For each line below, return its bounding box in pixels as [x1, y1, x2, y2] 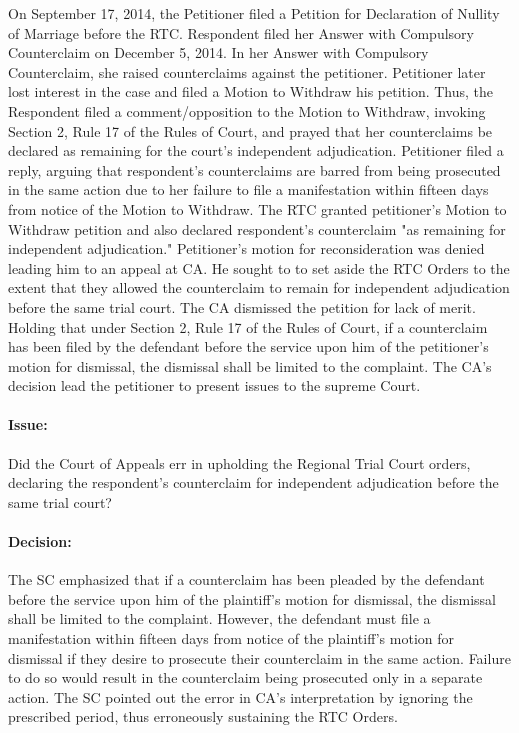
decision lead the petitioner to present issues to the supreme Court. [8, 375, 421, 396]
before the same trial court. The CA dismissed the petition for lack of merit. [8, 296, 476, 317]
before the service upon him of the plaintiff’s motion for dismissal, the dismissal [8, 588, 497, 609]
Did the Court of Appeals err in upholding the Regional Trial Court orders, [8, 452, 471, 473]
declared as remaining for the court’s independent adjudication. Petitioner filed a [8, 140, 504, 161]
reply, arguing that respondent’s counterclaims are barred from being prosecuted [8, 159, 501, 180]
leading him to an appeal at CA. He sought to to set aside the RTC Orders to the [8, 257, 510, 278]
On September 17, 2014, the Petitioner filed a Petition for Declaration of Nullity [8, 3, 500, 23]
